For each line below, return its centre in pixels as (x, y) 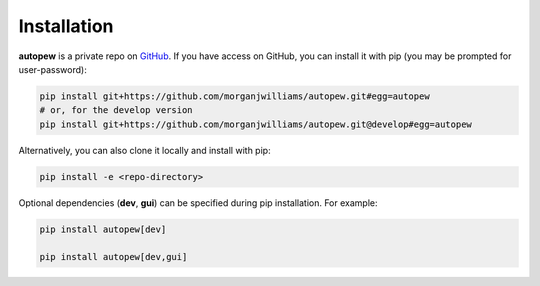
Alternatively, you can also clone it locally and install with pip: (144, 150)
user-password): (52, 69)
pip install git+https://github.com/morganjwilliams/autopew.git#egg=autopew (234, 96)
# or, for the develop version (116, 110)
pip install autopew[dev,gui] (113, 257)
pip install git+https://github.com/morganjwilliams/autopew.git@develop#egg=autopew (255, 124)
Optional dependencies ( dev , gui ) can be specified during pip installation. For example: (198, 202)
